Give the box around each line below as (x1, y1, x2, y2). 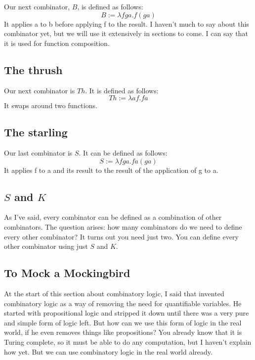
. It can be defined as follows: (79, 147, 168, 158)
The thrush (4, 62, 63, 77)
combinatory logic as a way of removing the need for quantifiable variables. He (4, 298, 242, 308)
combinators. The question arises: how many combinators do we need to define (4, 221, 242, 232)
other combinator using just (4, 241, 88, 251)
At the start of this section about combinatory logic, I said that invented (4, 288, 224, 298)
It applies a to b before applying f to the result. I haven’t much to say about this (4, 18, 249, 29)
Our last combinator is (4, 147, 73, 158)
